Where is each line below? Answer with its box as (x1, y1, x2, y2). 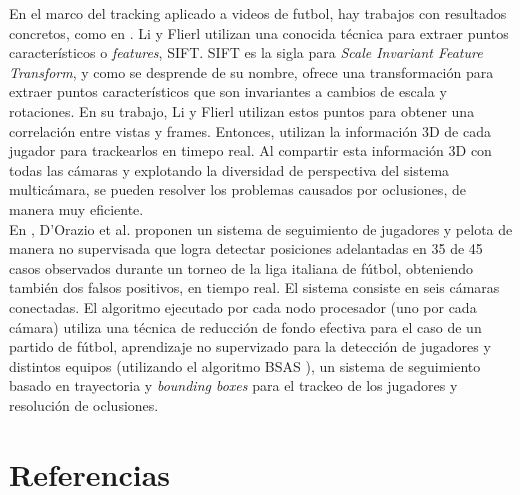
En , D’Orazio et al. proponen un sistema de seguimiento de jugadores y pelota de (9, 218, 513, 239)
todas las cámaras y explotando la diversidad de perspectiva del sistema (9, 159, 450, 180)
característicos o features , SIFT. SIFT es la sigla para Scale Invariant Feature (9, 42, 483, 63)
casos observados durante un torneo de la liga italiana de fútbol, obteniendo (9, 257, 474, 278)
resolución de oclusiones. (9, 394, 159, 415)
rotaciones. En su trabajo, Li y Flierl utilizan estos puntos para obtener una (9, 100, 475, 121)
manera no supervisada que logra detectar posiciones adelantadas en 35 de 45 (9, 238, 483, 259)
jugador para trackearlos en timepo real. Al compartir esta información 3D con (9, 140, 492, 161)
